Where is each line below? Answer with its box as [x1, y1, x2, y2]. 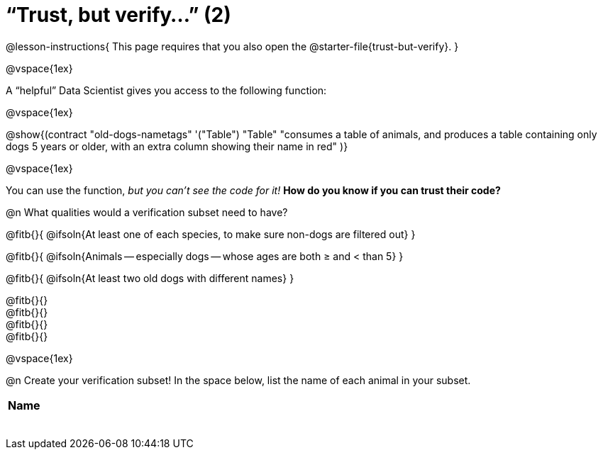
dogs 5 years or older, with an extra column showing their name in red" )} [6, 140, 348, 152]
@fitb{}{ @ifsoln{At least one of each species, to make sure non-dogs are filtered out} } [6, 227, 416, 240]
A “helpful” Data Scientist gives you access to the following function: [6, 84, 327, 96]
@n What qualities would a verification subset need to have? [6, 206, 288, 218]
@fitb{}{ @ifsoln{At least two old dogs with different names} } [6, 271, 294, 284]
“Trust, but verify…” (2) [6, 3, 231, 27]
